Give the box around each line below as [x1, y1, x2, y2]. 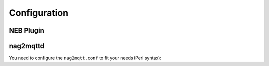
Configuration [9, 7, 69, 18]
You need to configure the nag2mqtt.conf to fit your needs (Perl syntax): [9, 55, 162, 61]
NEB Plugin [9, 26, 45, 34]
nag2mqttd [9, 42, 45, 50]
